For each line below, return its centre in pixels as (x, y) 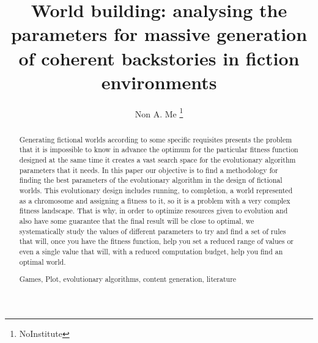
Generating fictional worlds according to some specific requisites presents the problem (156, 139)
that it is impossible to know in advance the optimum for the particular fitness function (159, 149)
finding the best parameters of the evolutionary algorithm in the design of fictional (151, 180)
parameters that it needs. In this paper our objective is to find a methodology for (149, 170)
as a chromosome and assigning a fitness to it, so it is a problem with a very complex (155, 200)
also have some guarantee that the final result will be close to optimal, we (137, 220)
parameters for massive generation (159, 34)
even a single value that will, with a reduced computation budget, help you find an (151, 251)
